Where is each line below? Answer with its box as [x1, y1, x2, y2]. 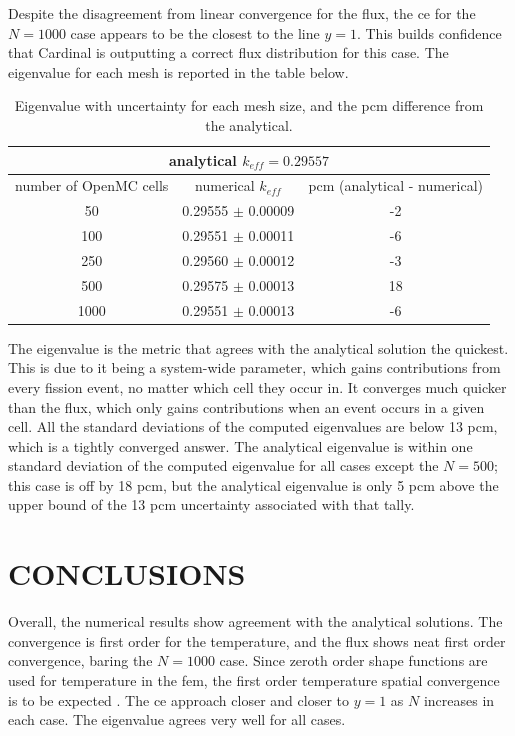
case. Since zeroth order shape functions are [219, 650, 488, 671]
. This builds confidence [356, 22, 502, 43]
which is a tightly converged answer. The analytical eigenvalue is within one [8, 435, 473, 456]
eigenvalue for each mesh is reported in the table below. [8, 61, 349, 82]
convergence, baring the [8, 650, 153, 671]
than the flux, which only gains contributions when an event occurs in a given [8, 396, 485, 417]
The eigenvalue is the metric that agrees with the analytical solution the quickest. [8, 337, 509, 358]
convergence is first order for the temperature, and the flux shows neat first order [8, 630, 506, 651]
